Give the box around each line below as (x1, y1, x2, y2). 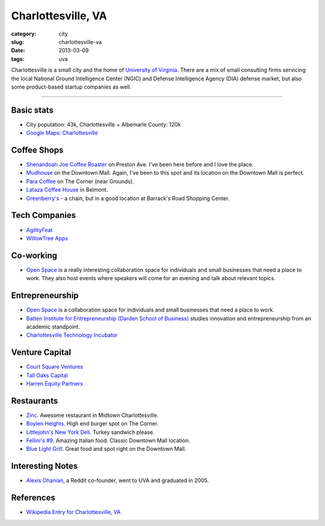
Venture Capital (11, 347, 72, 358)
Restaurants (11, 395, 58, 406)
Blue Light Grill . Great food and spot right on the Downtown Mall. (26, 445, 187, 452)
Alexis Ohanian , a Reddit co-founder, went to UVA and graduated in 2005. (26, 477, 209, 484)
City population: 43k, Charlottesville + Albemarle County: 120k (26, 121, 181, 128)
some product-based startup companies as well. (11, 83, 132, 90)
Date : (11, 47, 25, 54)
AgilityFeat (26, 226, 53, 233)
